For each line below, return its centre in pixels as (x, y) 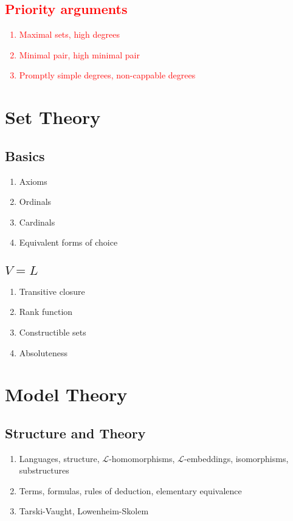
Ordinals (35, 202)
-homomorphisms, (142, 458)
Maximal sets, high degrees (69, 34)
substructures (44, 470)
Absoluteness (43, 352)
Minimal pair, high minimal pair (79, 54)
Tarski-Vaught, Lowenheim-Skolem (84, 511)
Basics (25, 155)
